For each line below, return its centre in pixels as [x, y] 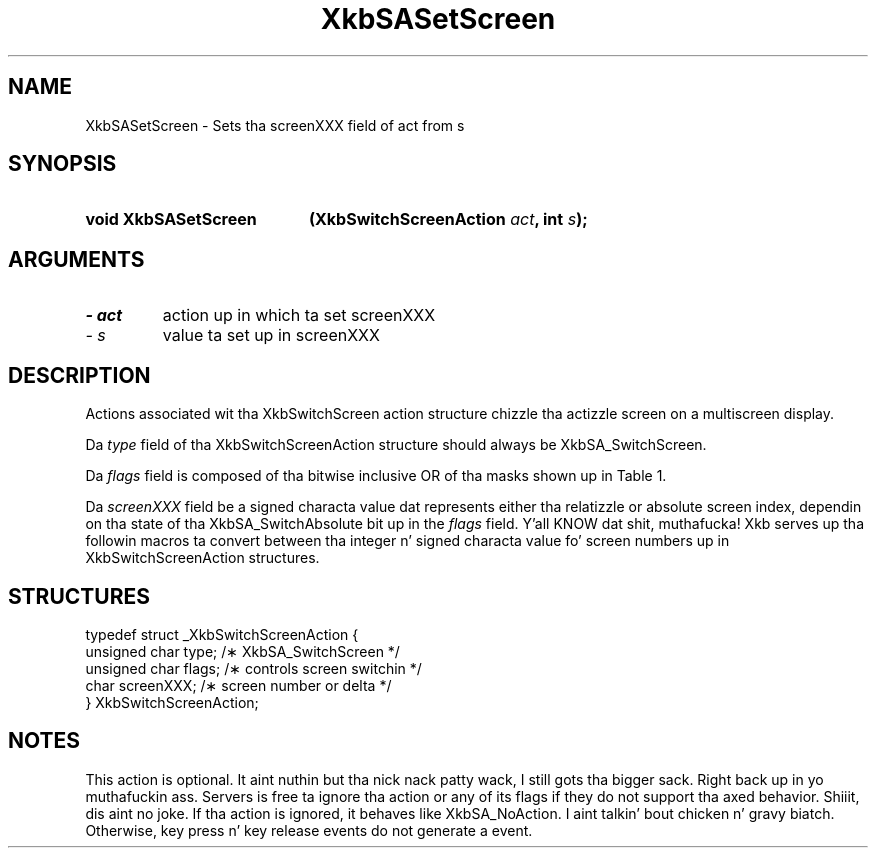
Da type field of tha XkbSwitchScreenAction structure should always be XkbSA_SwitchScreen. [396, 445]
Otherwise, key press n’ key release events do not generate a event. [309, 830]
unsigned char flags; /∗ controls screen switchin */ [253, 668]
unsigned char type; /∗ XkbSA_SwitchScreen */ [242, 651]
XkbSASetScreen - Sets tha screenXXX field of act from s [275, 125]
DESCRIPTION [79, 375]
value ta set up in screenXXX [271, 335]
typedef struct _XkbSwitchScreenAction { [222, 634]
